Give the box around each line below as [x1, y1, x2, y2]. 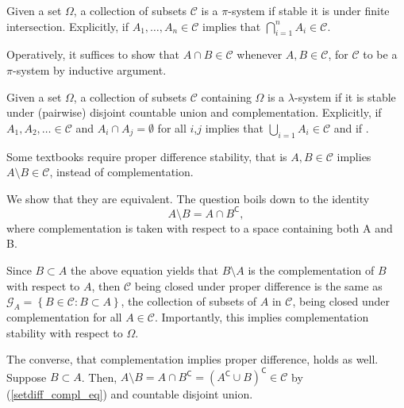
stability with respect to [6, 324, 123, 341]
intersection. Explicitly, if [6, 17, 129, 34]
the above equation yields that [71, 262, 218, 279]
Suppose [6, 368, 47, 385]
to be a [363, 46, 398, 63]
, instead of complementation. [49, 164, 194, 180]
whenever [237, 46, 283, 63]
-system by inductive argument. [12, 61, 167, 78]
